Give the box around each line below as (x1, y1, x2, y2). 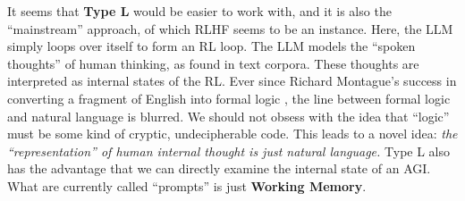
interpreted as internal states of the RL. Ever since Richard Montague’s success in (7, 71, 457, 90)
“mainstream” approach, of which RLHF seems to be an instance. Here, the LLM (7, 19, 453, 38)
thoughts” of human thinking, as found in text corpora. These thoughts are (7, 54, 419, 72)
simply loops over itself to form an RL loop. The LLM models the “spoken (7, 37, 416, 55)
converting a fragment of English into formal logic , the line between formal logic (7, 88, 451, 107)
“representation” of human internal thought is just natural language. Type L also (7, 141, 451, 160)
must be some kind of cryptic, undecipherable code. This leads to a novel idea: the (7, 124, 458, 143)
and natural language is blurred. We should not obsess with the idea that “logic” (7, 106, 450, 125)
